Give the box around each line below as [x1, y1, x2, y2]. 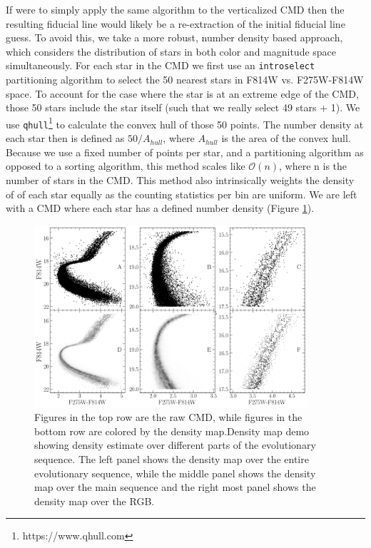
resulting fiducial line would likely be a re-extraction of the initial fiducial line [6, 16, 345, 31]
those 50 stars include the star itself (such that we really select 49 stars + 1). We [6, 100, 360, 115]
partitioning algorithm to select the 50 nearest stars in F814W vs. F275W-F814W [6, 72, 364, 87]
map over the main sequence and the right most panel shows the [34, 479, 316, 494]
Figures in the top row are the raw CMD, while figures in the [34, 410, 303, 425]
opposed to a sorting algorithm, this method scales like [6, 158, 245, 173]
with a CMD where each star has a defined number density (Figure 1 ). [6, 201, 315, 215]
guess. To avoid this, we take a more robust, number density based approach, [6, 30, 343, 45]
